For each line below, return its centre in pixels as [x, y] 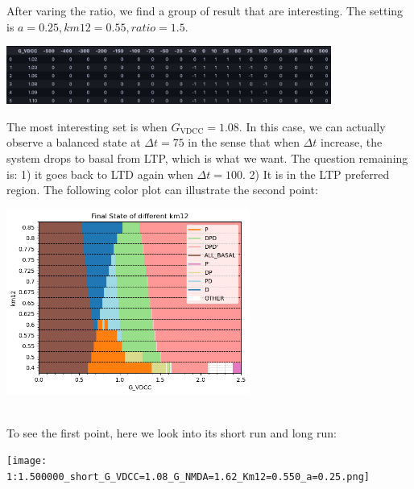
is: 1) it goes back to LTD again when [100, 174]
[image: [27, 461]
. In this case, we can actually [312, 126]
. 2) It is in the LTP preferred [316, 174]
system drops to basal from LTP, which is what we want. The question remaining [207, 158]
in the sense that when [244, 142]
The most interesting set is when [87, 126]
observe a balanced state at [74, 142]
